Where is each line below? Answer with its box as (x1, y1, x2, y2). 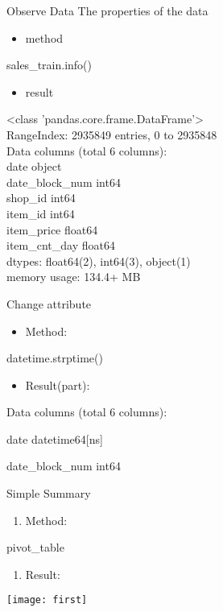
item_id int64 (6, 205, 75, 221)
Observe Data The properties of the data (6, 2, 209, 19)
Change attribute (6, 295, 92, 312)
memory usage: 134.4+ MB (6, 268, 141, 285)
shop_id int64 (6, 189, 76, 206)
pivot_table (6, 539, 64, 556)
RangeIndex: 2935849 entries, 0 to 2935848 (6, 126, 217, 143)
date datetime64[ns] (6, 430, 103, 447)
